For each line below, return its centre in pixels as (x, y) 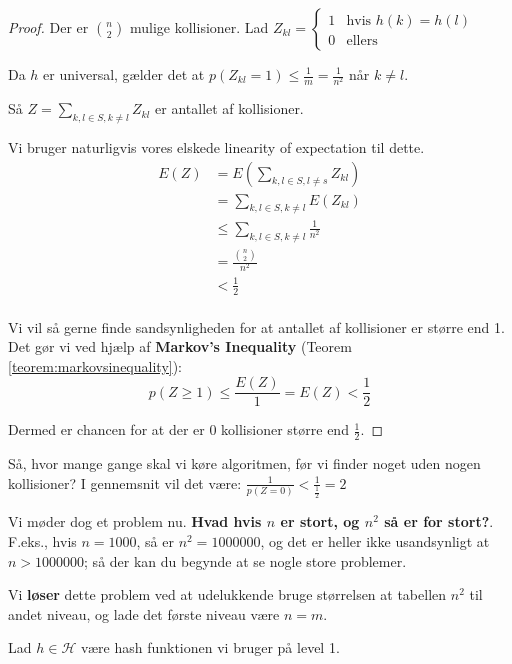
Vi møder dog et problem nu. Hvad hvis (135, 521)
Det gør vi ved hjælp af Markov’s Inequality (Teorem (180, 346)
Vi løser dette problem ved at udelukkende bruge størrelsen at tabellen (227, 594)
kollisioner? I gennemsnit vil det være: (125, 482)
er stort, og (320, 521)
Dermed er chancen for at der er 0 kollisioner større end (178, 429)
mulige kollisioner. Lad (199, 27)
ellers (362, 41)
